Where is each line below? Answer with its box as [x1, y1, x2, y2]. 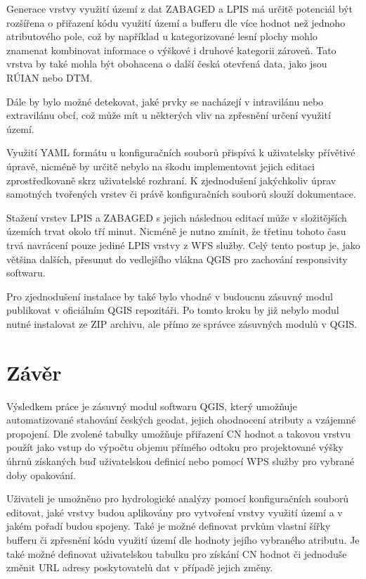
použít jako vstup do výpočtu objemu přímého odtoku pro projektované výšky [6, 440, 344, 454]
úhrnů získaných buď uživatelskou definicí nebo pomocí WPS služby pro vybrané [6, 453, 355, 468]
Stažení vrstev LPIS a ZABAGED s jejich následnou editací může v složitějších [6, 210, 347, 224]
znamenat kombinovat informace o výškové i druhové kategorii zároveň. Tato [6, 42, 336, 57]
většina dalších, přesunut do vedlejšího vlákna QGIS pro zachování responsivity [6, 251, 348, 266]
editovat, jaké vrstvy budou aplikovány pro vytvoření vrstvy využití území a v [6, 504, 343, 519]
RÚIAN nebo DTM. [6, 70, 93, 84]
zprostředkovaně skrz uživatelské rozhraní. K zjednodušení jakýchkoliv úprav [6, 172, 336, 187]
